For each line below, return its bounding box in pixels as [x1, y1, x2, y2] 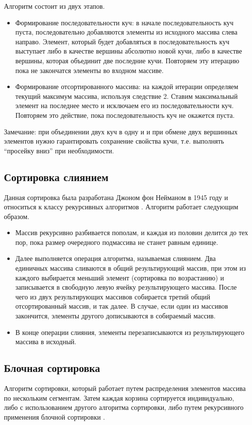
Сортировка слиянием [4, 169, 109, 184]
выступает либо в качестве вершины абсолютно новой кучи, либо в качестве [15, 46, 242, 56]
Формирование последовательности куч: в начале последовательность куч [15, 17, 234, 27]
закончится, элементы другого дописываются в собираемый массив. [15, 311, 216, 321]
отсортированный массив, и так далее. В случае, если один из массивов [15, 301, 228, 311]
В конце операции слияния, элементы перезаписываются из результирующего [15, 327, 245, 337]
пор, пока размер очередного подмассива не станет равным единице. [15, 237, 218, 247]
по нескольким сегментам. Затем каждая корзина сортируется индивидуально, [4, 392, 235, 403]
